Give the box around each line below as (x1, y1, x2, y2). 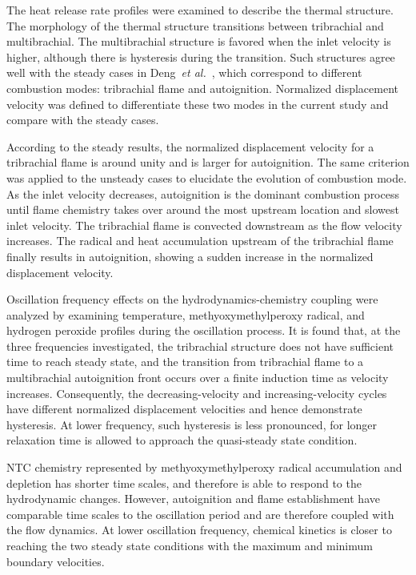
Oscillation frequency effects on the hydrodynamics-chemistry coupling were (6, 291, 378, 308)
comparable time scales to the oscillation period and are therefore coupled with (6, 505, 394, 522)
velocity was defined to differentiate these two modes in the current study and (6, 95, 389, 112)
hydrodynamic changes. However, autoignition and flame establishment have (6, 490, 380, 507)
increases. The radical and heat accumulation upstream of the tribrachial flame (6, 232, 394, 249)
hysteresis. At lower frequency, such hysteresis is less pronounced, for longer (6, 416, 378, 432)
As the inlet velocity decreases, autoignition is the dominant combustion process (6, 185, 399, 202)
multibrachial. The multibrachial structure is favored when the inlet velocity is (6, 33, 391, 50)
